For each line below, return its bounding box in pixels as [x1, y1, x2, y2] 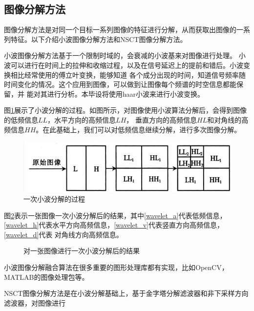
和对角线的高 [207, 114, 249, 124]
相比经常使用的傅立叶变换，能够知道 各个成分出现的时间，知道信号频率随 [10, 69, 246, 80]
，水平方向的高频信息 [47, 114, 116, 124]
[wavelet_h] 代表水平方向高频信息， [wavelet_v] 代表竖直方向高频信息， [4, 220, 224, 230]
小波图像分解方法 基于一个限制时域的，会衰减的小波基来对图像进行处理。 [4, 50, 236, 61]
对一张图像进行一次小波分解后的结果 [23, 246, 140, 256]
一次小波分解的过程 [23, 194, 85, 204]
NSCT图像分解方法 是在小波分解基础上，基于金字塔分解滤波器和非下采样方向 [4, 288, 249, 298]
